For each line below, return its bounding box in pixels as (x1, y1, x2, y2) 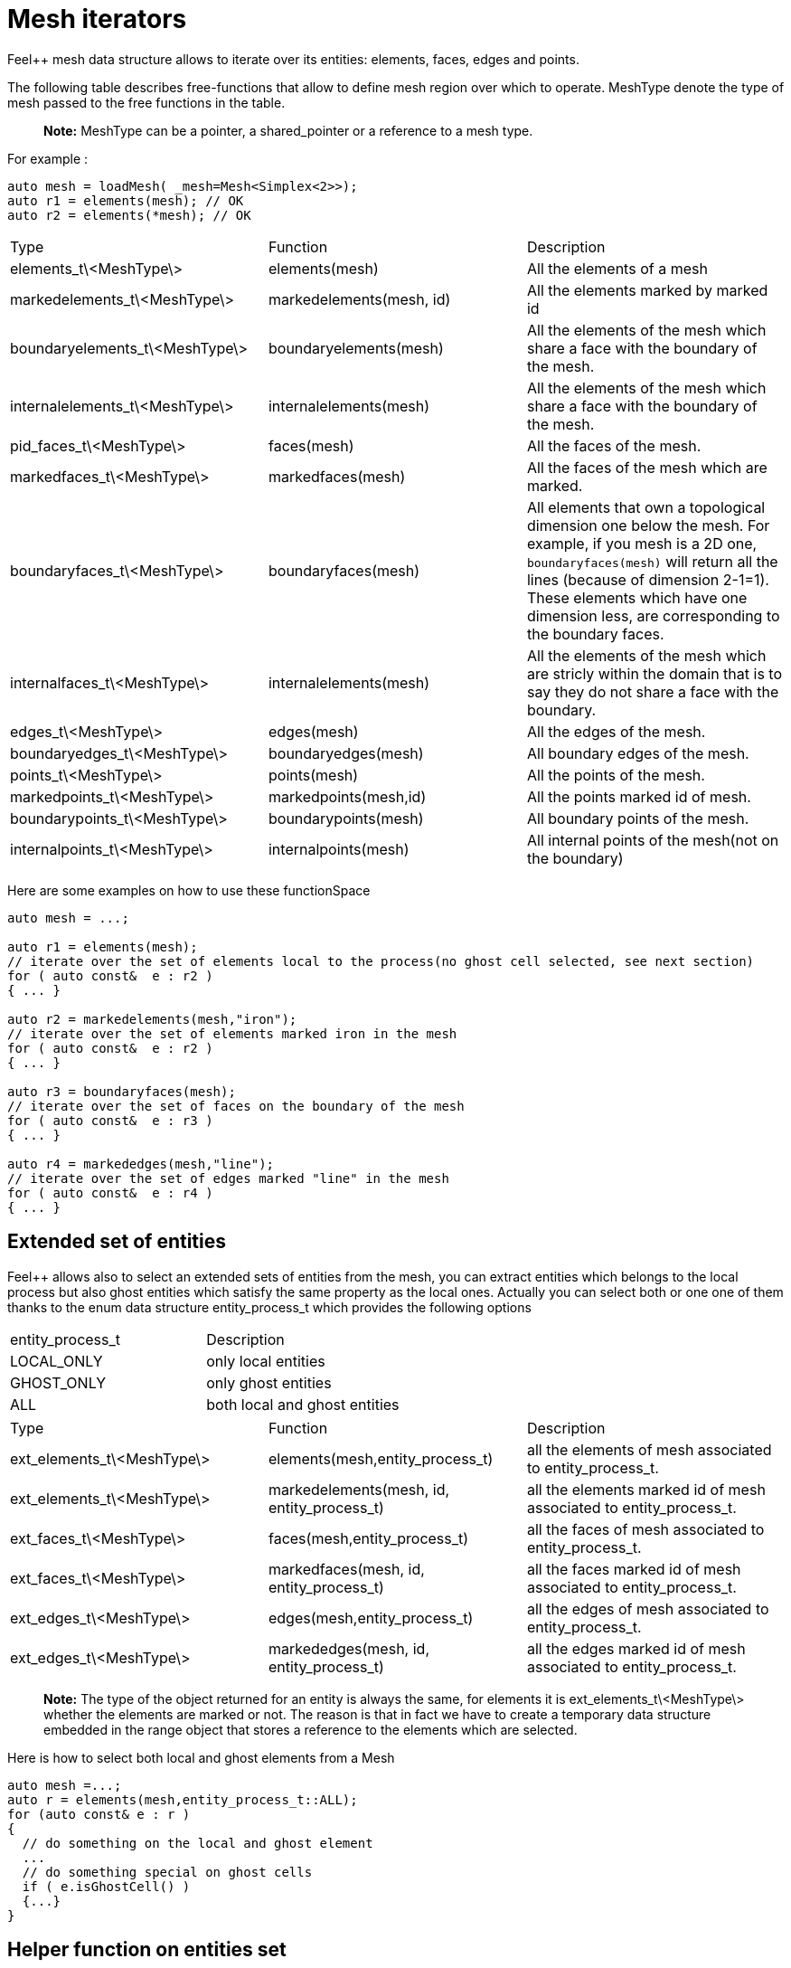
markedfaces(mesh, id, (268, 1559, 425, 1578)
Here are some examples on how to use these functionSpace (7, 882, 371, 898)
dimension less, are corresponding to (526, 606, 780, 625)
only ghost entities (206, 1373, 332, 1392)
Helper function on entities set (7, 1938, 287, 1962)
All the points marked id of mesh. (526, 787, 751, 806)
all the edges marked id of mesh (526, 1639, 746, 1658)
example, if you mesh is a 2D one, (526, 534, 758, 553)
